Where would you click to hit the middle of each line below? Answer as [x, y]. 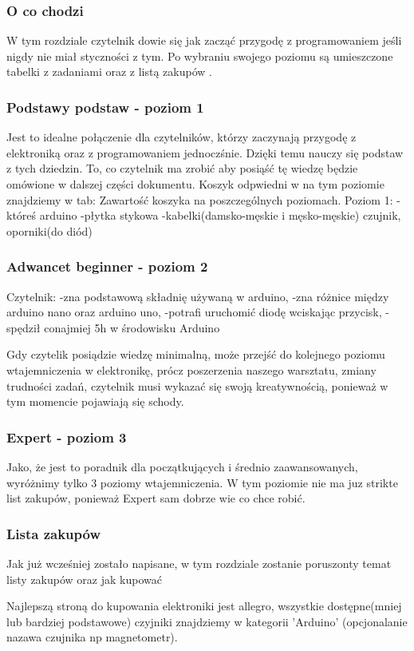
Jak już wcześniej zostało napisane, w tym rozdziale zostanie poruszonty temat [199, 563]
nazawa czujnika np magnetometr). [92, 637]
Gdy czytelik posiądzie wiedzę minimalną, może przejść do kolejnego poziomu [196, 354]
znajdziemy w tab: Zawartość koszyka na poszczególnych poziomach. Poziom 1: [200, 199]
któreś [22, 215]
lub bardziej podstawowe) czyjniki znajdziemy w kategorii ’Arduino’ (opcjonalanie [207, 621]
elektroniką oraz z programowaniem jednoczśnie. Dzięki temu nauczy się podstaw [205, 152]
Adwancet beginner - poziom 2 [107, 266]
